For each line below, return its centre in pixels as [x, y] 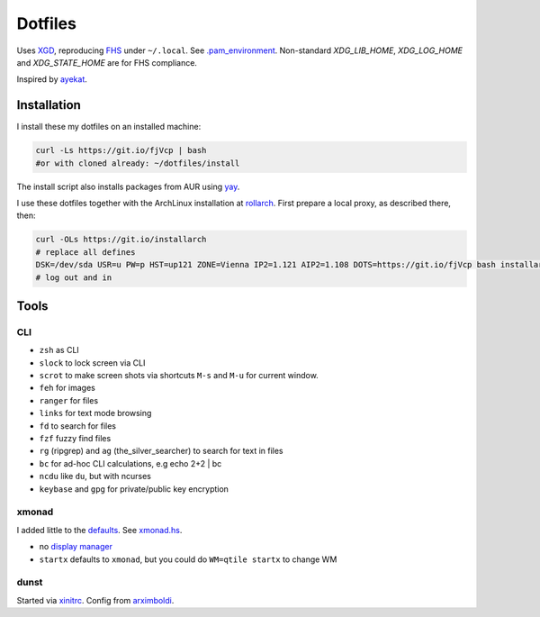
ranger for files [69, 400]
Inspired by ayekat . [52, 79]
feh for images [67, 388]
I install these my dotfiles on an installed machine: [109, 127]
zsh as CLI [59, 350]
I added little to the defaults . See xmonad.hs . [99, 530]
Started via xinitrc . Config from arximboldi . [95, 600]
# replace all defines [85, 252]
